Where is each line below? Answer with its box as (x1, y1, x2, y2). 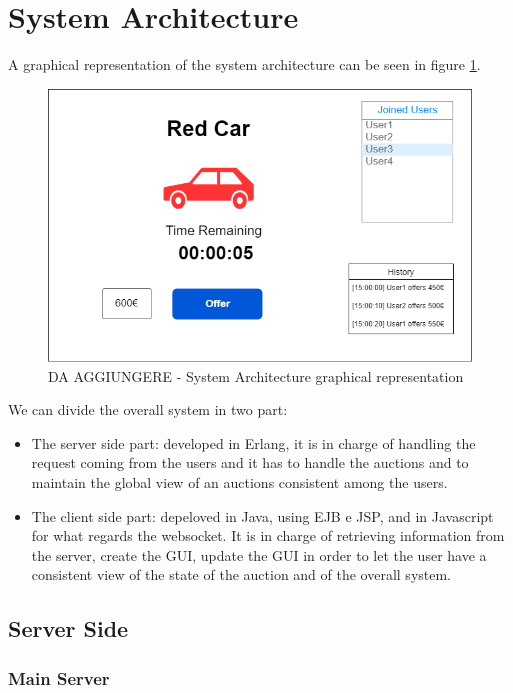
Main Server (8, 665, 110, 690)
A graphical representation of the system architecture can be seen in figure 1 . (8, 54, 481, 75)
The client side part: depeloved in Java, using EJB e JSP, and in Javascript (31, 505, 494, 526)
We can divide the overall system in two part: (8, 399, 288, 420)
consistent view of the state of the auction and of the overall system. (31, 564, 452, 585)
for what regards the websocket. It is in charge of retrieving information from (31, 525, 505, 546)
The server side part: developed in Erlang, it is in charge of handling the (31, 432, 476, 453)
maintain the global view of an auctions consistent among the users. (31, 472, 448, 493)
